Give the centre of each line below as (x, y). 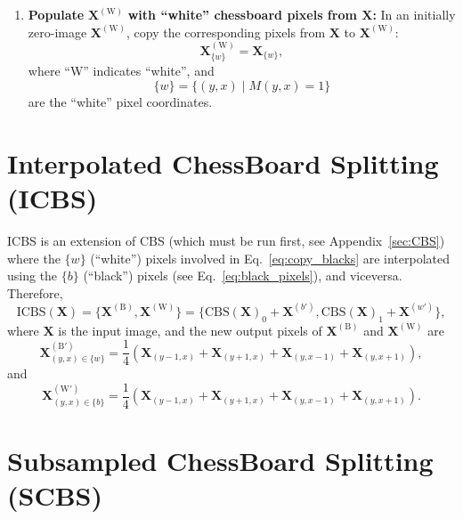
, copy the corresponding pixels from (226, 32)
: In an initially (414, 14)
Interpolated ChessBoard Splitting (223, 162)
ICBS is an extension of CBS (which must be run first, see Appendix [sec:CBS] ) (226, 240)
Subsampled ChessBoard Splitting (220, 461)
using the (32, 276)
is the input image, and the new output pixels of (190, 330)
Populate (56, 14)
